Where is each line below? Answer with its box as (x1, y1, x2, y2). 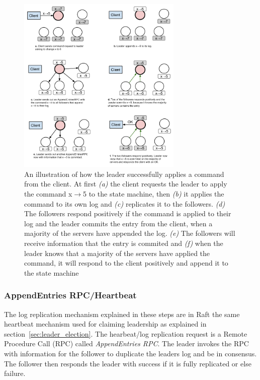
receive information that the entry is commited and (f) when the (24, 238, 223, 248)
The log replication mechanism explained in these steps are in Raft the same (4, 308, 240, 319)
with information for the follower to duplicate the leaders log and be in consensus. (4, 348, 257, 358)
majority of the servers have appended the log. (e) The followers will (24, 228, 235, 238)
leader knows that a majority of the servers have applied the (24, 247, 210, 258)
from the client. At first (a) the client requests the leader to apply (24, 178, 227, 189)
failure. (4, 368, 26, 378)
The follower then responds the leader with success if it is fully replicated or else (4, 358, 251, 368)
